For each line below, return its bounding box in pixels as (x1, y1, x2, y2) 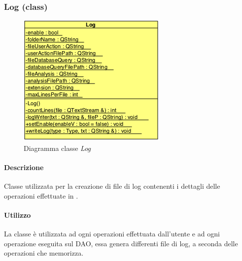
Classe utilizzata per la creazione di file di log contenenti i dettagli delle (4, 181, 220, 191)
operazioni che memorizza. (4, 248, 84, 258)
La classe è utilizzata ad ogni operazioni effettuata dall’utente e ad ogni (4, 229, 220, 239)
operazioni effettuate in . (4, 190, 78, 201)
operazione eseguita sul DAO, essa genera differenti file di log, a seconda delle (4, 238, 238, 248)
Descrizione (4, 162, 44, 172)
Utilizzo (4, 209, 31, 220)
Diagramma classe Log (24, 143, 91, 153)
